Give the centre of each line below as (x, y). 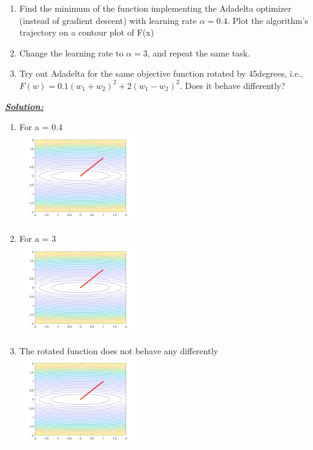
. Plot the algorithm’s (268, 20)
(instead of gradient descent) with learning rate (108, 20)
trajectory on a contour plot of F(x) (87, 32)
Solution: (24, 106)
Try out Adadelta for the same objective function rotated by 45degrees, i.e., (161, 73)
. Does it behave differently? (232, 85)
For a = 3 (38, 239)
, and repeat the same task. (199, 52)
